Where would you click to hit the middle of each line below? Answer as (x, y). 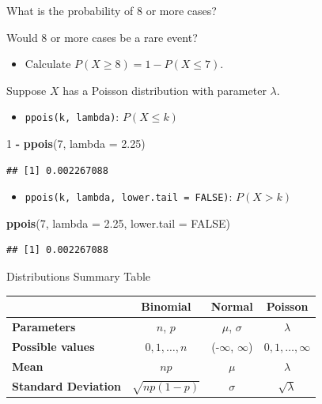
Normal (232, 306)
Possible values (53, 346)
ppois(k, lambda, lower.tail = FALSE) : (129, 196)
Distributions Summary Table (79, 276)
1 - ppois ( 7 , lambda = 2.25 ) (76, 143)
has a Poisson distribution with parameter (165, 90)
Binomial (166, 306)
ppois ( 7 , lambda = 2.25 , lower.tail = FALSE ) (118, 223)
